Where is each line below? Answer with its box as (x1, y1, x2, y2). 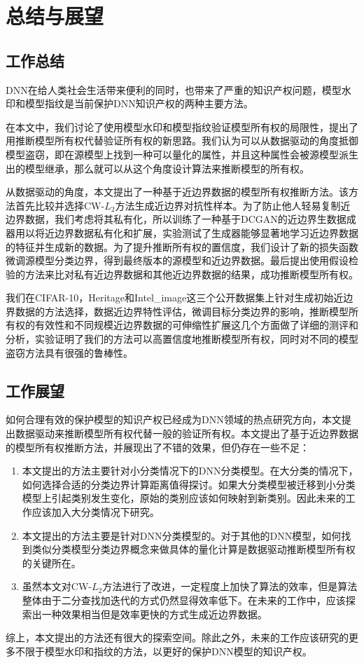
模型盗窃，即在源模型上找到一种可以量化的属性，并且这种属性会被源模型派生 (6, 146, 358, 161)
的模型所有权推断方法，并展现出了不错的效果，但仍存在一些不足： (6, 439, 309, 454)
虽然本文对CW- (22, 579, 92, 594)
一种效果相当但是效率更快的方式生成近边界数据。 (41, 606, 267, 621)
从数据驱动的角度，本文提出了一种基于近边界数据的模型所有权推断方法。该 (6, 184, 349, 199)
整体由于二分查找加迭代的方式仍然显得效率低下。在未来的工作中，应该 (22, 593, 346, 607)
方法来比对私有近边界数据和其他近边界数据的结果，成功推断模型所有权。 (24, 266, 358, 281)
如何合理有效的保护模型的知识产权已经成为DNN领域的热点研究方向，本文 (6, 412, 342, 427)
